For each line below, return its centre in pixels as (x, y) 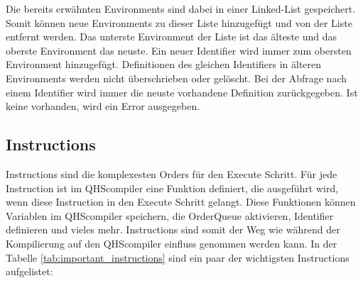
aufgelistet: (29, 271)
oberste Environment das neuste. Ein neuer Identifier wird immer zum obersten (179, 50)
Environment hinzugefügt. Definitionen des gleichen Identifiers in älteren (164, 64)
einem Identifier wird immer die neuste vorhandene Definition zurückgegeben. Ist (182, 92)
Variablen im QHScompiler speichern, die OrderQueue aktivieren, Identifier (170, 215)
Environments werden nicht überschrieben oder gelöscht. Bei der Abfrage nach (177, 78)
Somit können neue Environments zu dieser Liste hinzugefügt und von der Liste (179, 22)
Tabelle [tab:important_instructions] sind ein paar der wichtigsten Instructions (178, 257)
